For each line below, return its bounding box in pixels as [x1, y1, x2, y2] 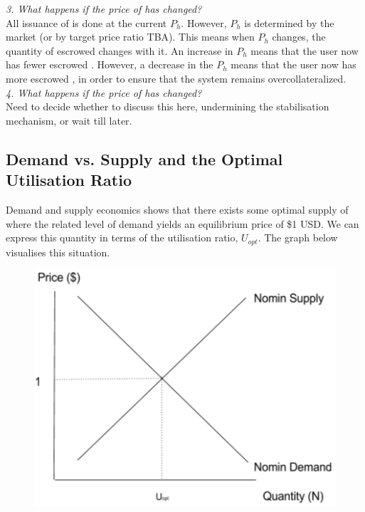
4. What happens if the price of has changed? [6, 85, 202, 100]
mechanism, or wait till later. [6, 113, 132, 127]
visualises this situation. [6, 244, 110, 259]
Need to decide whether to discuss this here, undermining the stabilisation [6, 99, 329, 114]
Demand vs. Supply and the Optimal [6, 147, 283, 169]
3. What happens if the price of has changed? [6, 1, 202, 16]
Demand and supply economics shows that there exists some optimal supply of [6, 202, 349, 216]
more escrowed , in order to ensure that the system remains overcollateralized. [6, 70, 347, 85]
